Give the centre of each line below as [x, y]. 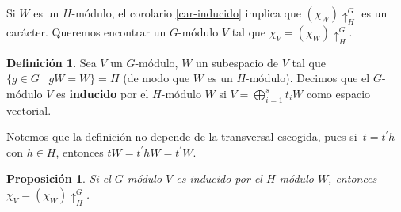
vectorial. [29, 110]
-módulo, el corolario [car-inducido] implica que [186, 13]
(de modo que [157, 78]
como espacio [338, 93]
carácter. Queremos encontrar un [86, 32]
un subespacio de [237, 62]
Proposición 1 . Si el [59, 178]
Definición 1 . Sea [52, 62]
